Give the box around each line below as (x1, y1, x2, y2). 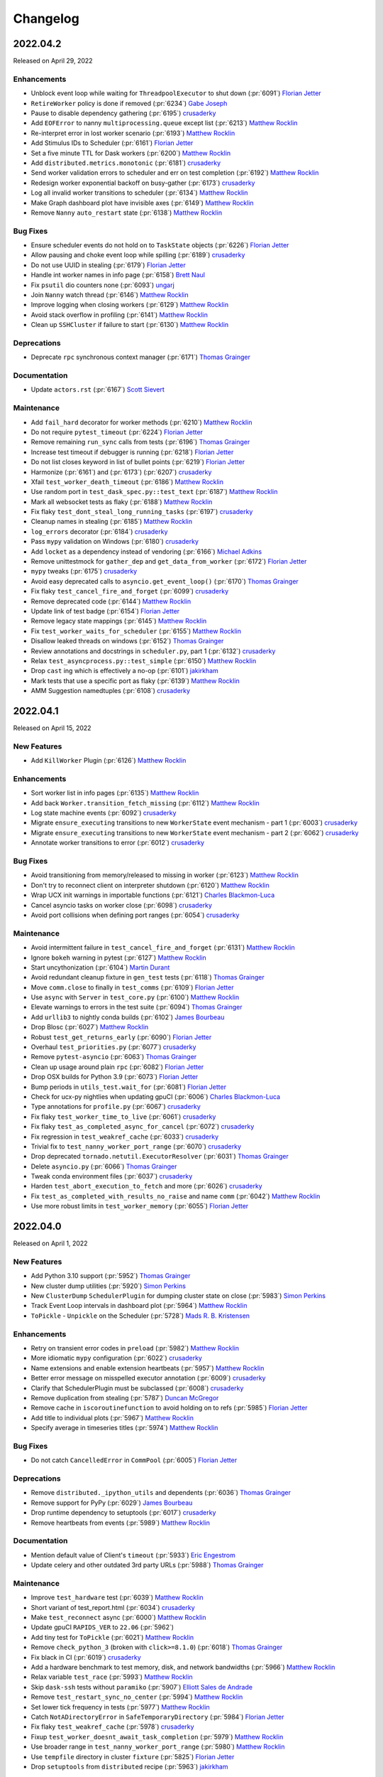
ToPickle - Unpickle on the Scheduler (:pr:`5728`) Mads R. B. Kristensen (30, 1311, 250, 1320)
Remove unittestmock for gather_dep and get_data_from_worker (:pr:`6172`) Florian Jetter (30, 557, 307, 566)
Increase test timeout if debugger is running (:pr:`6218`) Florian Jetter (30, 448, 234, 456)
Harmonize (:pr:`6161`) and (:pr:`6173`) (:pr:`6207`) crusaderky (30, 468, 212, 476)
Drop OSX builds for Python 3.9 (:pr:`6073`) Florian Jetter (30, 1073, 199, 1081)
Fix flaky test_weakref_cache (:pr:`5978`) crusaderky (30, 1722, 194, 1731)
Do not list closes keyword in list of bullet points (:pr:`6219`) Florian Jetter (30, 458, 245, 466)
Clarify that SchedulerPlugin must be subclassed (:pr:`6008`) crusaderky (30, 1383, 244, 1392)
